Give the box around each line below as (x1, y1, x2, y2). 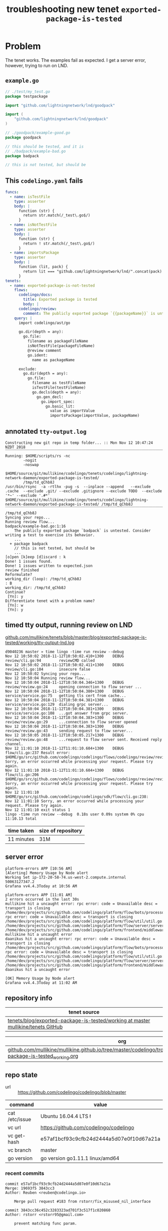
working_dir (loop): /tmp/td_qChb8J (5, 576, 81, 581)
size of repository (39, 827, 82, 834)
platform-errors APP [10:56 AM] (5, 866, 72, 871)
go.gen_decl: (36, 394, 64, 400)
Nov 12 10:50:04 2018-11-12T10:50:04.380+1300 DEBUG (5, 689, 124, 694)
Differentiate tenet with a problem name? (5, 598, 95, 603)
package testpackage (5, 94, 48, 99)
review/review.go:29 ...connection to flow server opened (5, 719, 137, 724)
